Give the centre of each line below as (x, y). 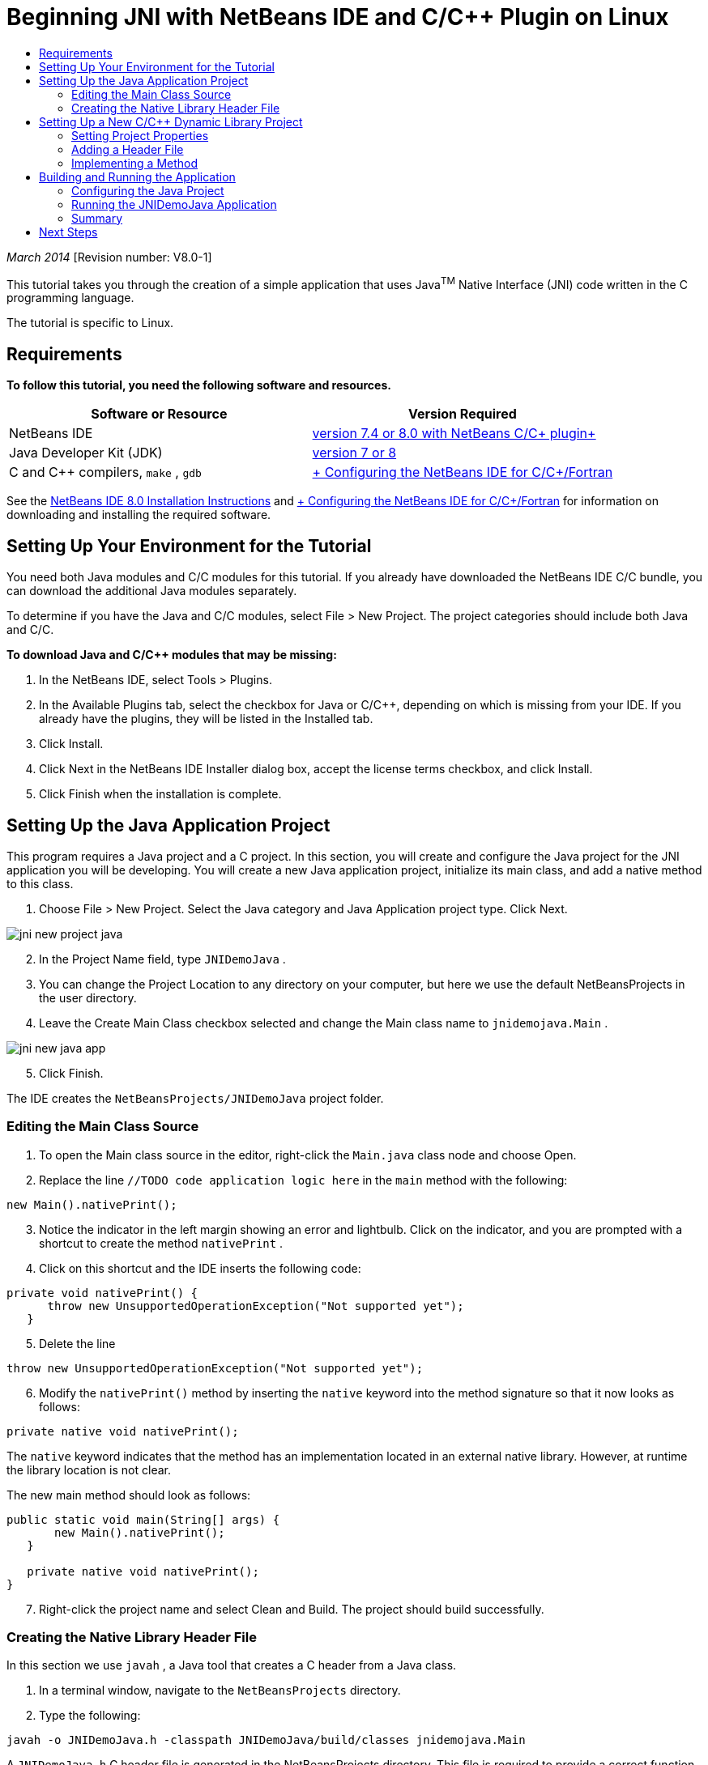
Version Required (462, 414)
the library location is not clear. (89, 1469)
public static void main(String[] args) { (143, 1519)
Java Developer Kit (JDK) (86, 453)
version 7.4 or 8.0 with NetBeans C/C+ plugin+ (454, 434)
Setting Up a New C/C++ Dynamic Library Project (171, 121)
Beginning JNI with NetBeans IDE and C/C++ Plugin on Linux (338, 17)
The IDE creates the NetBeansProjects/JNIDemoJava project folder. (195, 1098)
